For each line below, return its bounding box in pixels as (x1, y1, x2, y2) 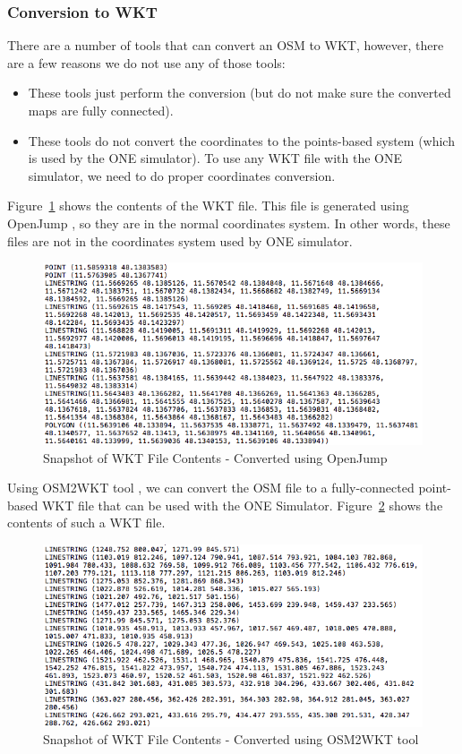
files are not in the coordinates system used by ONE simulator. (7, 231, 353, 250)
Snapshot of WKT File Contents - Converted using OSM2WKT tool (43, 730, 419, 749)
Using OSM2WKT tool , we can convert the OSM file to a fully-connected (7, 478, 415, 497)
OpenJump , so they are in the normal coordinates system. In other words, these (7, 213, 450, 232)
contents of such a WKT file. (7, 513, 166, 532)
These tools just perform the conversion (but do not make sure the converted (28, 83, 451, 102)
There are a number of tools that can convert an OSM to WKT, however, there (7, 36, 444, 55)
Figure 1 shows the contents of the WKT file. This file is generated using (7, 196, 409, 215)
